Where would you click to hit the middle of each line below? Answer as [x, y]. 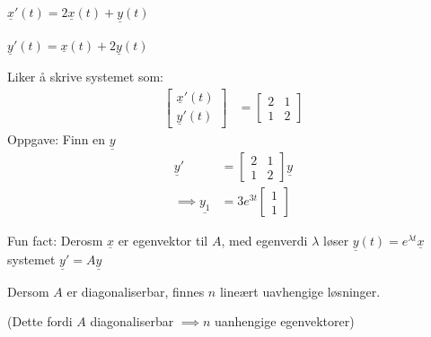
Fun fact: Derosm [55, 241]
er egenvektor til [163, 241]
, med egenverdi [264, 241]
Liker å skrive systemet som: [85, 77]
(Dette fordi [40, 321]
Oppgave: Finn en [57, 138]
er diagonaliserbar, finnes [136, 291]
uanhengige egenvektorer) [285, 321]
